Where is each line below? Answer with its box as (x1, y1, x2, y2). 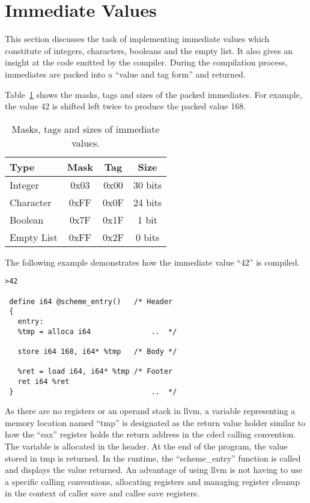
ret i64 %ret (17, 377, 70, 386)
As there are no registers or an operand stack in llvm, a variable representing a (5, 404, 296, 417)
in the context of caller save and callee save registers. (5, 487, 199, 499)
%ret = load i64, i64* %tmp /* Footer (17, 367, 173, 376)
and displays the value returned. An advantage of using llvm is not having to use (5, 463, 303, 476)
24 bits (133, 195, 162, 209)
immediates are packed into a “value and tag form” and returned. (5, 67, 246, 80)
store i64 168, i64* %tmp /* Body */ (17, 347, 177, 356)
